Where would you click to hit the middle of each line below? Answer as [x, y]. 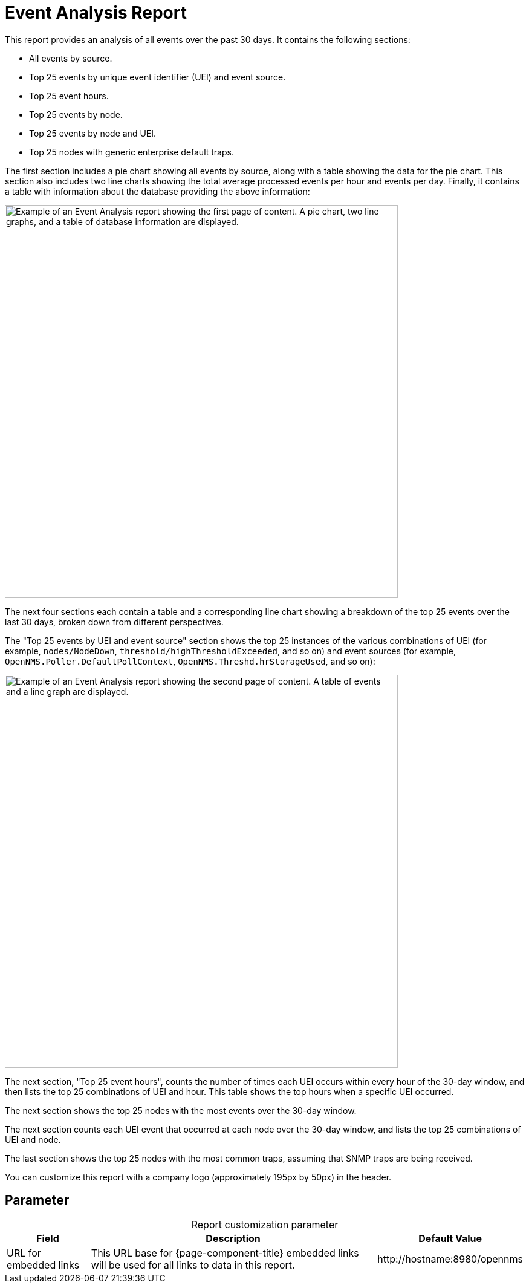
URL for [24, 1253]
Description [233, 1238]
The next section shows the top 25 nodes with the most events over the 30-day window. [181, 1110]
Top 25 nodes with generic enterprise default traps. [131, 152]
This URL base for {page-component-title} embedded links [225, 1253]
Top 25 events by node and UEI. [93, 133]
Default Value [450, 1238]
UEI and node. [33, 1139]
